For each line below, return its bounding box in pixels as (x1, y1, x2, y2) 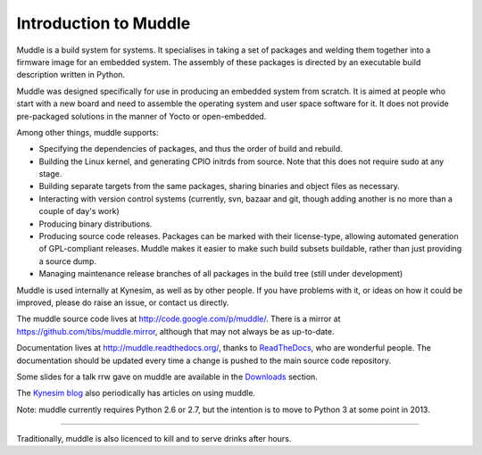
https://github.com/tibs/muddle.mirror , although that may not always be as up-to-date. (16, 326, 335, 336)
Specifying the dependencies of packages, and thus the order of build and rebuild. (38, 144, 343, 154)
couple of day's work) (38, 206, 120, 217)
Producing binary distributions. (38, 219, 153, 229)
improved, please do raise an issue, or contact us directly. (16, 297, 229, 308)
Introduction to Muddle (16, 13, 191, 33)
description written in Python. (16, 70, 125, 80)
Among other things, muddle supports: (16, 127, 159, 137)
